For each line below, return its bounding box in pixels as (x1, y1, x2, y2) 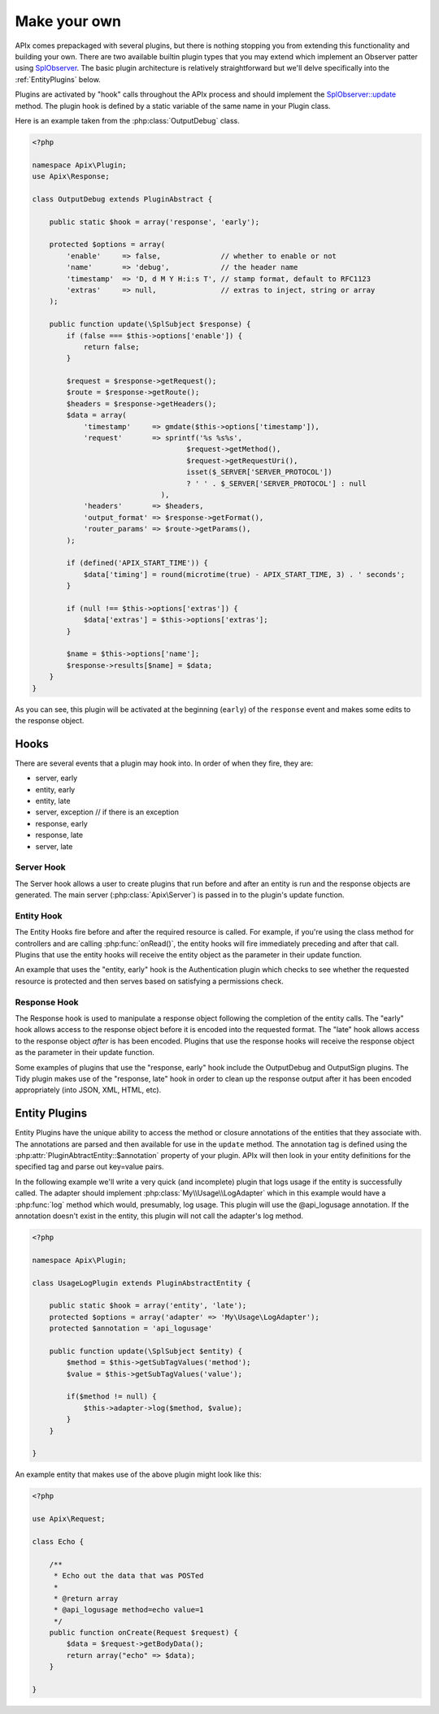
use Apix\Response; (32, 171, 110, 181)
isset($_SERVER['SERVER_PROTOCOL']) (186, 467, 333, 477)
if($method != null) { (66, 1392, 158, 1401)
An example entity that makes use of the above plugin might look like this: (15, 1469, 262, 1479)
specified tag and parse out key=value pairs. (15, 1162, 164, 1172)
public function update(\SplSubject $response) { (49, 319, 251, 329)
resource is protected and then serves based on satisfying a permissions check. (15, 976, 284, 986)
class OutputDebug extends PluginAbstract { (32, 194, 213, 203)
